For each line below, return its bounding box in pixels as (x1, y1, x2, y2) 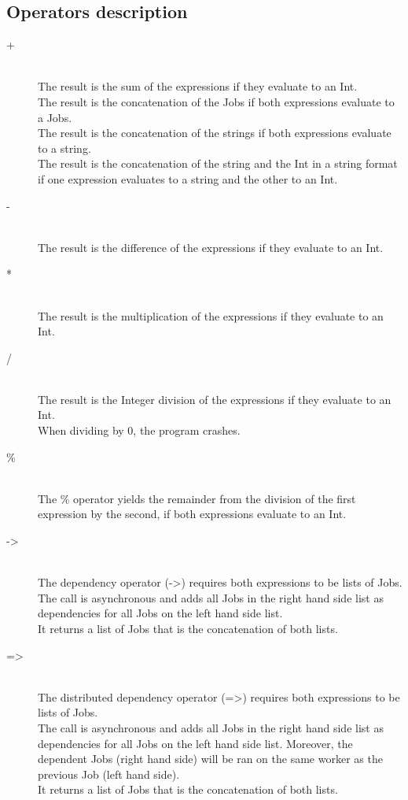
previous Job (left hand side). (38, 765, 180, 782)
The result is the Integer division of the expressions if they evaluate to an (38, 391, 391, 407)
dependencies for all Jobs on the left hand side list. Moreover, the (38, 735, 353, 751)
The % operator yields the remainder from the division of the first (38, 490, 356, 506)
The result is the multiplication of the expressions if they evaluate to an (38, 307, 384, 324)
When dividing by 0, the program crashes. (38, 422, 241, 439)
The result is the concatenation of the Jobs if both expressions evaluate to (38, 93, 395, 109)
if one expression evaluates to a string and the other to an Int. (38, 170, 338, 187)
